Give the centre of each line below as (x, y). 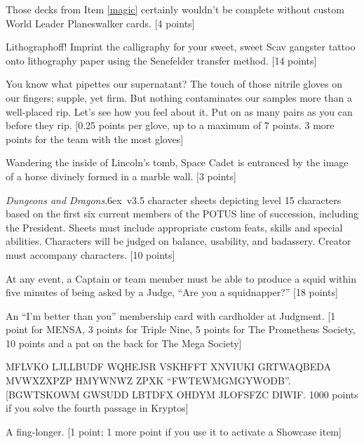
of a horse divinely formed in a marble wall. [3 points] (121, 176)
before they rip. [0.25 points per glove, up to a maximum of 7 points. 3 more (170, 125)
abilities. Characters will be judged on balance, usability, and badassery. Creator (178, 241)
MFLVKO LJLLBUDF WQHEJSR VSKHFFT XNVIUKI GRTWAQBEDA (169, 366)
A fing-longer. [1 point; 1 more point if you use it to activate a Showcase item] (174, 431)
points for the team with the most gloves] (95, 139)
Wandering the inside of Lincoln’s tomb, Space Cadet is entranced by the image (177, 162)
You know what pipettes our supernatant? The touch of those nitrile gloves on (174, 84)
